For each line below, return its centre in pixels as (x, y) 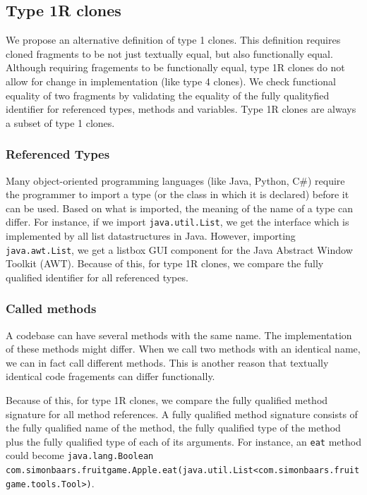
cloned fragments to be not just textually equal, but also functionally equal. (169, 53)
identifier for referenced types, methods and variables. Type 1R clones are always (181, 109)
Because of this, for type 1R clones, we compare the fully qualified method (167, 400)
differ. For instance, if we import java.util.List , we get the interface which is (178, 222)
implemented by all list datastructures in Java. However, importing (151, 236)
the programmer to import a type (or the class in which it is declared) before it (178, 194)
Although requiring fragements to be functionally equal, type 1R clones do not (175, 67)
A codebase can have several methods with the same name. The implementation (179, 335)
